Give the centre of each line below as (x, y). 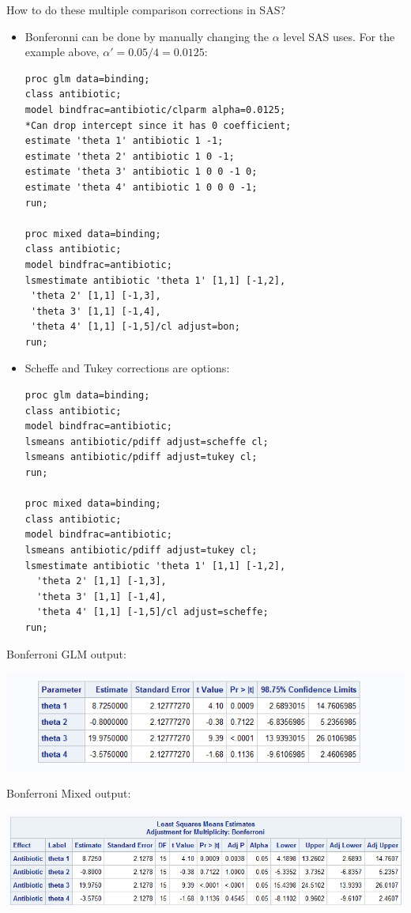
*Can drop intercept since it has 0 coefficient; (158, 125)
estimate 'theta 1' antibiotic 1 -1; (124, 141)
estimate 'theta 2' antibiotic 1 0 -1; (130, 156)
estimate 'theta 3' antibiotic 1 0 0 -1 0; (141, 172)
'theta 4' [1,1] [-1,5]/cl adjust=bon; (135, 327)
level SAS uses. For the (339, 36)
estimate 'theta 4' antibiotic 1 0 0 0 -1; (141, 187)
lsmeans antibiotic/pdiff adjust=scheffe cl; (147, 441)
